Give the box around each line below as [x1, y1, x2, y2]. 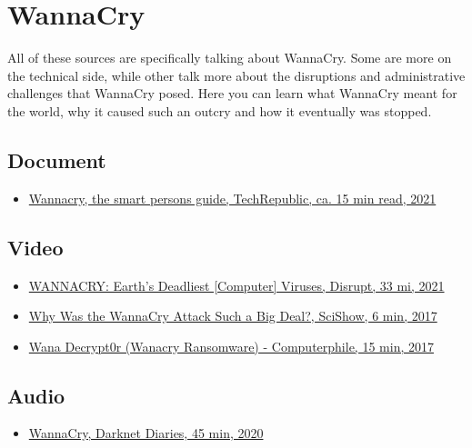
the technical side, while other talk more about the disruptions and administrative [7, 65, 466, 85]
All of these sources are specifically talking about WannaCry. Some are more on [7, 48, 452, 67]
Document [7, 145, 106, 174]
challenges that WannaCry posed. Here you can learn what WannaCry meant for [7, 84, 457, 103]
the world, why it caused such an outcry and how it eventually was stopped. [7, 101, 432, 120]
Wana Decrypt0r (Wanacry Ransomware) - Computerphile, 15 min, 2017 [28, 336, 434, 355]
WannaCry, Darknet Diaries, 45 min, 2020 [28, 423, 264, 443]
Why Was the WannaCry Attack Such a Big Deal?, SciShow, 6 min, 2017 [28, 306, 437, 325]
